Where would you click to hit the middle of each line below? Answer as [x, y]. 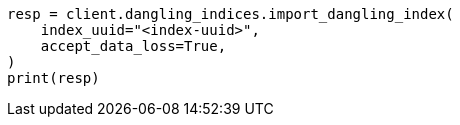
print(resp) [53, 78]
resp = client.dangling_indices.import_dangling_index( [230, 14]
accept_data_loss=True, [133, 46]
